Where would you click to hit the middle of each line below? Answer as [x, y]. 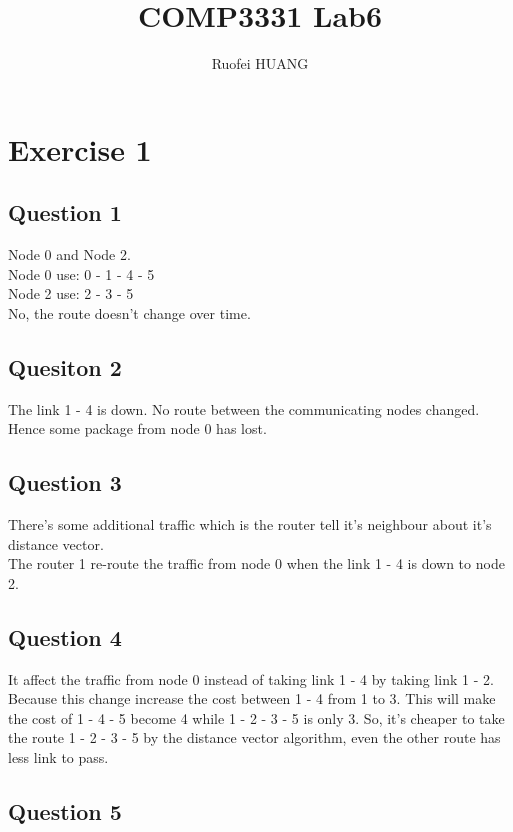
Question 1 [65, 212]
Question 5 [65, 811]
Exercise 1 [80, 148]
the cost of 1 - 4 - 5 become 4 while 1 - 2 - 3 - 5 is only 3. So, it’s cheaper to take [256, 717]
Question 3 [65, 482]
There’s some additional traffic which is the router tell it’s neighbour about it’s [250, 524]
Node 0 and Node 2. [69, 254]
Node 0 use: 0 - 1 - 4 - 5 [81, 273]
